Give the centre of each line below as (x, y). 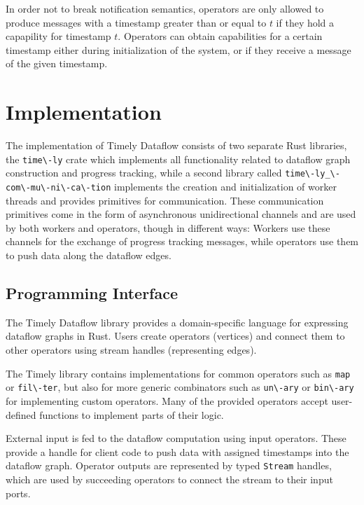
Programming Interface (92, 293)
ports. (18, 493)
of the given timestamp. (57, 63)
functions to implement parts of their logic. (132, 414)
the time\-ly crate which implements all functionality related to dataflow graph (178, 159)
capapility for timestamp (58, 36)
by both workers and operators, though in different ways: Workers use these (168, 227)
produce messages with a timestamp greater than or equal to (136, 22)
